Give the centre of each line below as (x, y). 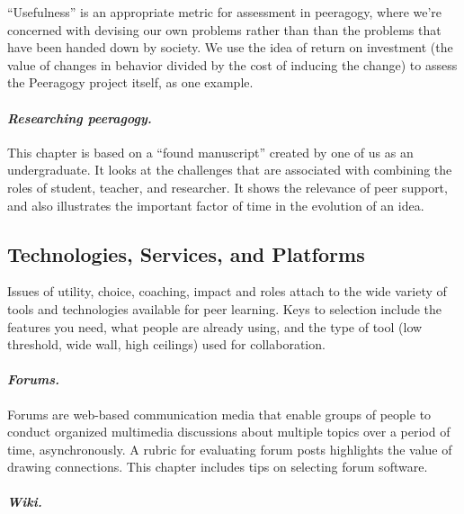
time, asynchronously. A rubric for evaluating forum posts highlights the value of (230, 449)
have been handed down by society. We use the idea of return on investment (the (230, 47)
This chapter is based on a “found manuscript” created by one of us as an (210, 152)
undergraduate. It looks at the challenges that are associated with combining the (230, 170)
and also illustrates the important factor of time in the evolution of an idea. (216, 205)
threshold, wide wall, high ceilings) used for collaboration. (166, 344)
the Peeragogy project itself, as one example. (130, 82)
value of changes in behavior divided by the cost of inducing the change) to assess (232, 64)
